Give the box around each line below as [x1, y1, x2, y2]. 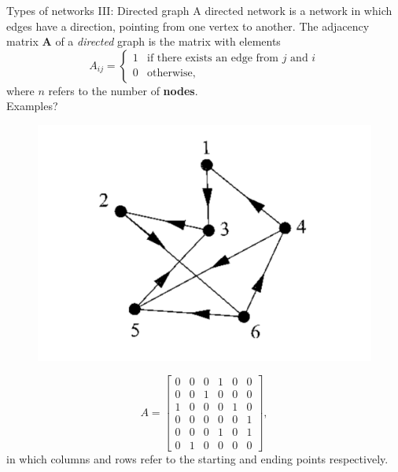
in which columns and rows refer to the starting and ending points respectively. [6, 450, 389, 466]
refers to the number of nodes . [48, 82, 198, 98]
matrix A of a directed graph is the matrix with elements [6, 33, 281, 50]
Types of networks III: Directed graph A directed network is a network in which [6, 2, 392, 18]
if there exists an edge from [147, 53, 278, 65]
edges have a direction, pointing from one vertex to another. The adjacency [6, 17, 370, 34]
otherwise [147, 68, 193, 79]
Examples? [6, 98, 58, 114]
